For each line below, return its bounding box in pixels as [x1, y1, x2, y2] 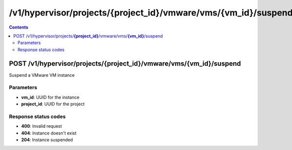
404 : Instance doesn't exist [21, 130, 77, 136]
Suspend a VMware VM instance [9, 72, 75, 78]
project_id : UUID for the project [21, 101, 85, 107]
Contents [9, 24, 29, 30]
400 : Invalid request [21, 123, 62, 129]
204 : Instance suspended [21, 137, 73, 143]
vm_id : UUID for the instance [21, 94, 80, 100]
